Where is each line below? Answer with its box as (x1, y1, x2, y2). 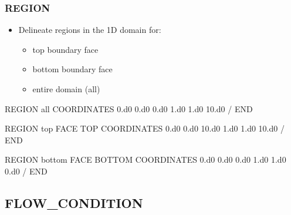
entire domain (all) (32, 83, 100, 95)
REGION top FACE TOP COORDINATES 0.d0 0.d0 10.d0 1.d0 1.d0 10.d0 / (5, 122, 285, 135)
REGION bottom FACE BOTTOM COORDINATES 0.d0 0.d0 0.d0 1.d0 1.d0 (5, 153, 286, 166)
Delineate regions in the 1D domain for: (18, 23, 161, 36)
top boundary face (32, 43, 99, 55)
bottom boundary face (32, 63, 113, 75)
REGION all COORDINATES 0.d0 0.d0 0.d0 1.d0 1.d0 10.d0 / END (5, 102, 253, 115)
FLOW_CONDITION (5, 193, 143, 211)
